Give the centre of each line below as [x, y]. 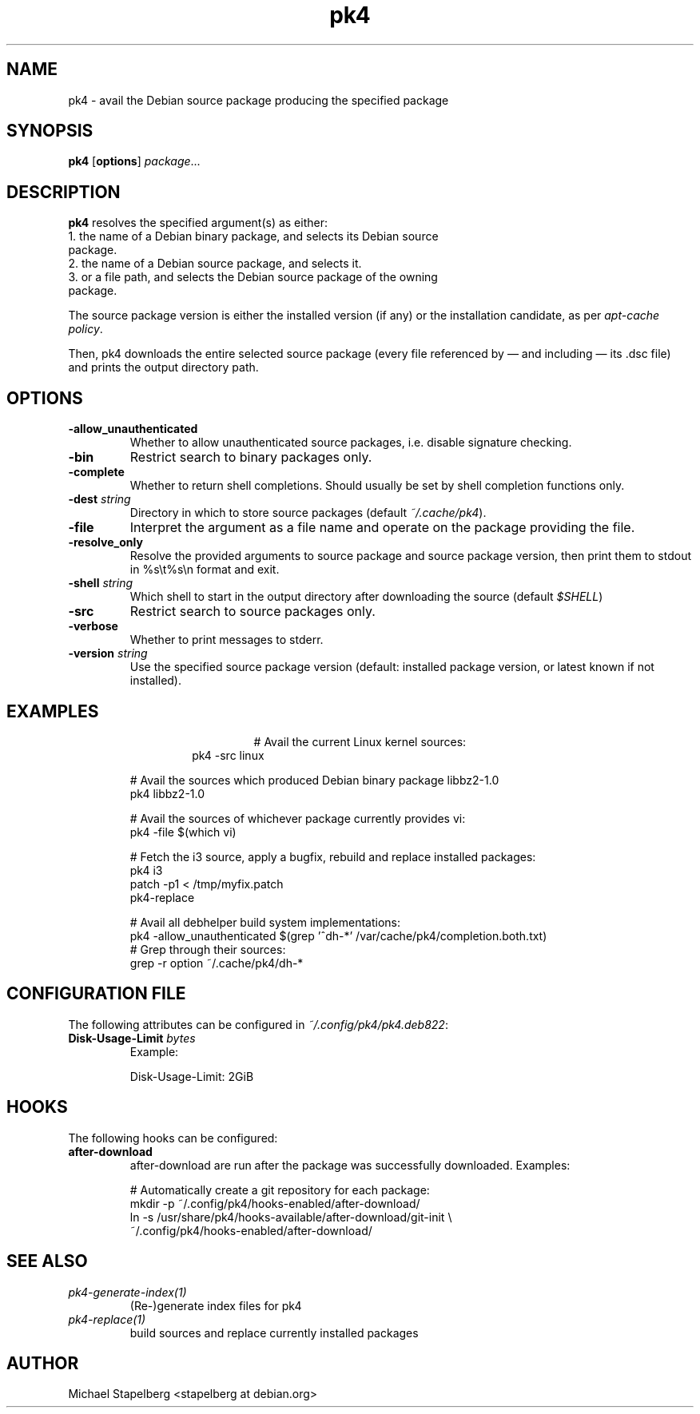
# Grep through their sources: [208, 949]
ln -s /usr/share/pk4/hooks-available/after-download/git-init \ [291, 1217]
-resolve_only [105, 542]
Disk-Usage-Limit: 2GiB [192, 1076]
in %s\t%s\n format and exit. [205, 570]
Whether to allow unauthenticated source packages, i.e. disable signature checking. [351, 443]
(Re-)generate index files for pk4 [216, 1305]
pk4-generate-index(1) [127, 1292]
